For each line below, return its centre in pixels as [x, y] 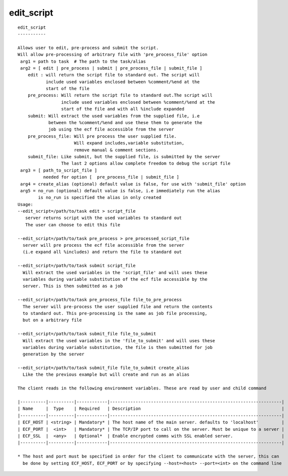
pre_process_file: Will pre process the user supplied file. [102, 136]
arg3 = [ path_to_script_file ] [59, 170]
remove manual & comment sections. [116, 150]
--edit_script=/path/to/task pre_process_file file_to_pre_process [100, 300]
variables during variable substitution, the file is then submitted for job [117, 347]
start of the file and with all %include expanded [123, 109]
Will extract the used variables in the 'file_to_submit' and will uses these [119, 340]
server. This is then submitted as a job [73, 286]
